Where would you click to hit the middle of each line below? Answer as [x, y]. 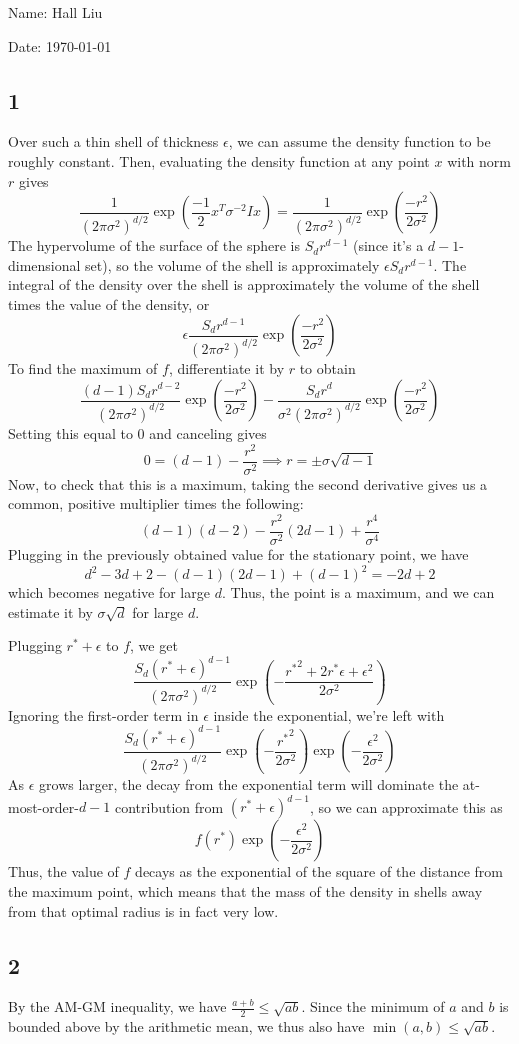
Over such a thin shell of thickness [113, 141]
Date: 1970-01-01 [60, 45]
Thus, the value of [63, 871]
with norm [479, 160]
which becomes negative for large [109, 592]
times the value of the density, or [109, 303]
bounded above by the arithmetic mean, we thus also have [186, 1026]
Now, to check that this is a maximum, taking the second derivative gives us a [248, 483]
